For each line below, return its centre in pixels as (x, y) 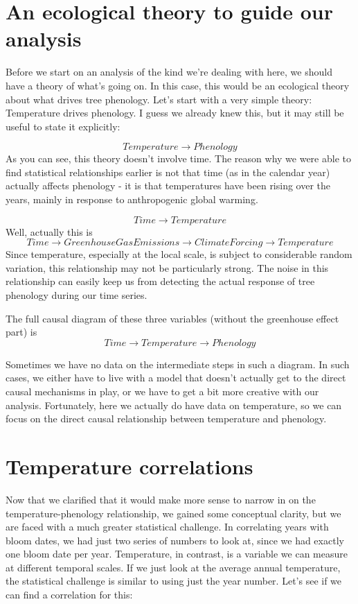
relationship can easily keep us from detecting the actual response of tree (160, 281)
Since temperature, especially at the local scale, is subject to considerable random (179, 254)
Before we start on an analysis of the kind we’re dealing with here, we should (169, 72)
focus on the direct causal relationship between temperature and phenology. (166, 419)
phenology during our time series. (77, 295)
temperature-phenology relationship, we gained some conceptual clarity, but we (173, 513)
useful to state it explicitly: (63, 126)
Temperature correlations (129, 466)
